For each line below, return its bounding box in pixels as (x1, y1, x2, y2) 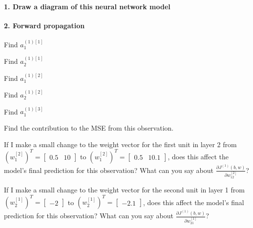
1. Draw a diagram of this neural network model (4, 1, 170, 11)
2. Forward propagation (4, 20, 85, 30)
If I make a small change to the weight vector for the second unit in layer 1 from (4, 185, 245, 195)
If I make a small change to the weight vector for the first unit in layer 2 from (4, 139, 237, 149)
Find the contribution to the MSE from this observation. (4, 123, 174, 133)
